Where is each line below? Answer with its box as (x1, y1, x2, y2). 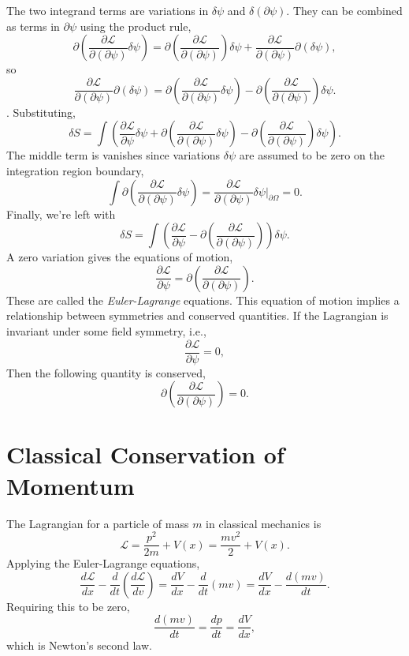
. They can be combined (286, 2, 403, 18)
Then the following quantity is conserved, (6, 364, 206, 380)
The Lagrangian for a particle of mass (6, 515, 189, 531)
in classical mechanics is (206, 515, 322, 531)
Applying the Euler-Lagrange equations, (6, 555, 200, 572)
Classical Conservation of (6, 438, 284, 470)
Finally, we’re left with (6, 205, 116, 222)
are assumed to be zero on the (239, 147, 385, 163)
